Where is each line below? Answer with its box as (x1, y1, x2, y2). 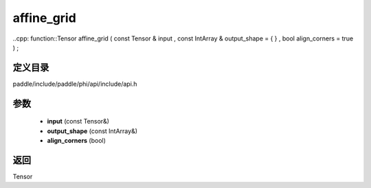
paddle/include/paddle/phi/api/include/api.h (12, 80, 137, 88)
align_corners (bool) (47, 137, 106, 145)
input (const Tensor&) (47, 117, 110, 126)
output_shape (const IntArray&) (47, 127, 137, 135)
